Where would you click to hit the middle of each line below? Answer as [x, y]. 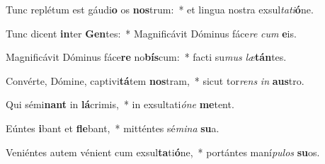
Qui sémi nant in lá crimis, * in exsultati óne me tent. [120, 104]
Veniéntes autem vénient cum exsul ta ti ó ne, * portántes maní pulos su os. [163, 152]
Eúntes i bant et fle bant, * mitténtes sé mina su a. [113, 128]
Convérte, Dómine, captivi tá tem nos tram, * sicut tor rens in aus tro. [155, 80]
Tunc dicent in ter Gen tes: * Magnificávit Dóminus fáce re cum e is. [151, 33]
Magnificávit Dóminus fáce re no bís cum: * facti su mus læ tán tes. [146, 57]
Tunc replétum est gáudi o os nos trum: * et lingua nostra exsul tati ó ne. [160, 9]
